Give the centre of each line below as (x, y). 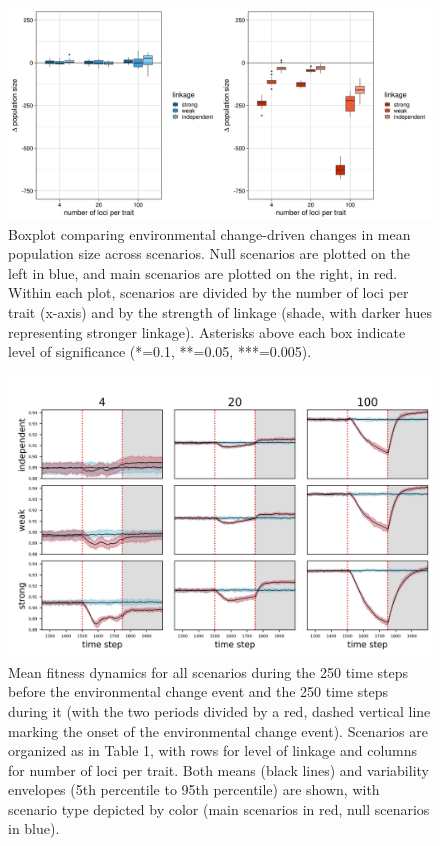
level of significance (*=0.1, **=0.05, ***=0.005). (160, 351)
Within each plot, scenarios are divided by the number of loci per (208, 292)
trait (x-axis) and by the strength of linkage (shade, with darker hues (220, 311)
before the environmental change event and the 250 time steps (198, 691)
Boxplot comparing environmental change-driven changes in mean (209, 233)
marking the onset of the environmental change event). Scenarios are (218, 730)
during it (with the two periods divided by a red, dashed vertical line (219, 710)
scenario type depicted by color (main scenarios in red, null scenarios (219, 808)
